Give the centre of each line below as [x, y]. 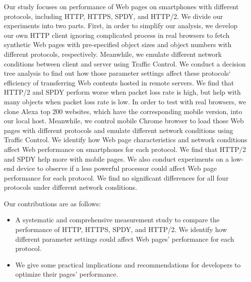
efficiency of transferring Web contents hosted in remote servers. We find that [119, 82]
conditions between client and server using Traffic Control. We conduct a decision [125, 63]
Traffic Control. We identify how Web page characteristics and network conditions [126, 140]
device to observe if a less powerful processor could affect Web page [117, 168]
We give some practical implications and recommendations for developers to [128, 264]
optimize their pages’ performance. [67, 274]
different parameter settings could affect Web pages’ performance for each [125, 239]
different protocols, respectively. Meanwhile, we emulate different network [113, 54]
